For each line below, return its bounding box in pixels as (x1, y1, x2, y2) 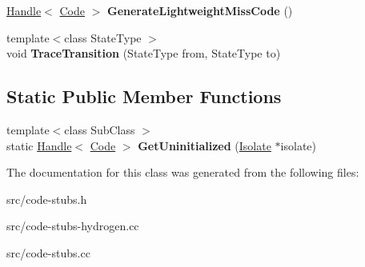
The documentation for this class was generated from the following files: (6, 164, 359, 181)
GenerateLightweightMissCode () (107, 2, 293, 18)
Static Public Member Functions (6, 84, 282, 109)
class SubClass (64, 121, 135, 137)
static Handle (6, 137, 72, 153)
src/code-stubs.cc (6, 244, 90, 261)
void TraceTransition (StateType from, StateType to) (6, 45, 281, 62)
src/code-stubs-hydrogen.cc (6, 217, 139, 234)
